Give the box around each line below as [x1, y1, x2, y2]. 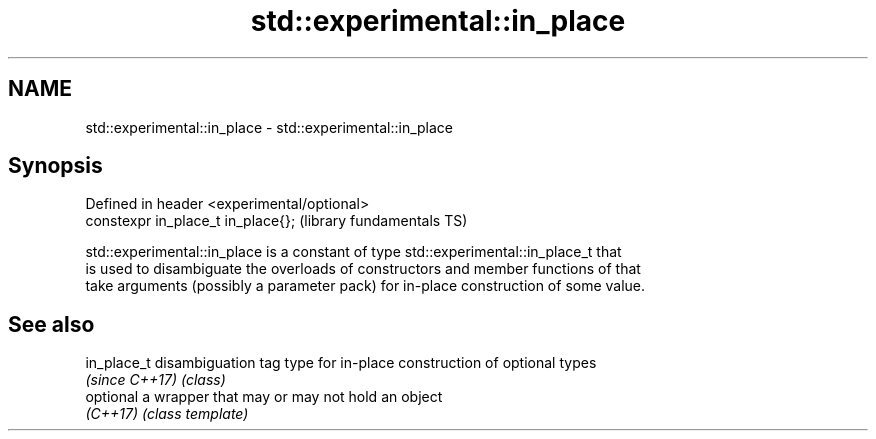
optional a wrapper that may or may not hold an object [85, 388, 443, 406]
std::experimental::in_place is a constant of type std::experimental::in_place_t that [85, 243, 622, 261]
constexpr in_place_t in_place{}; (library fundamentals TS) [85, 212, 468, 230]
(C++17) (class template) [85, 405, 249, 423]
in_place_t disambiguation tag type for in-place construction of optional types [85, 354, 597, 372]
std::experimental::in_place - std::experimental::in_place [85, 118, 454, 136]
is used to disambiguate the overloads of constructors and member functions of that [85, 260, 641, 278]
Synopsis [8, 153, 103, 179]
